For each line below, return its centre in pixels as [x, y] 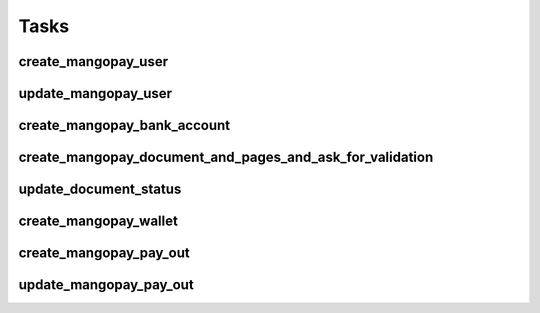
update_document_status [100, 189]
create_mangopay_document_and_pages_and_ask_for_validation [226, 157]
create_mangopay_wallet [98, 221]
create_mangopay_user [93, 61]
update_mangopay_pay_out [106, 285]
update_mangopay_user [95, 93]
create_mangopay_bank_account [124, 125]
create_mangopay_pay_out [104, 253]
